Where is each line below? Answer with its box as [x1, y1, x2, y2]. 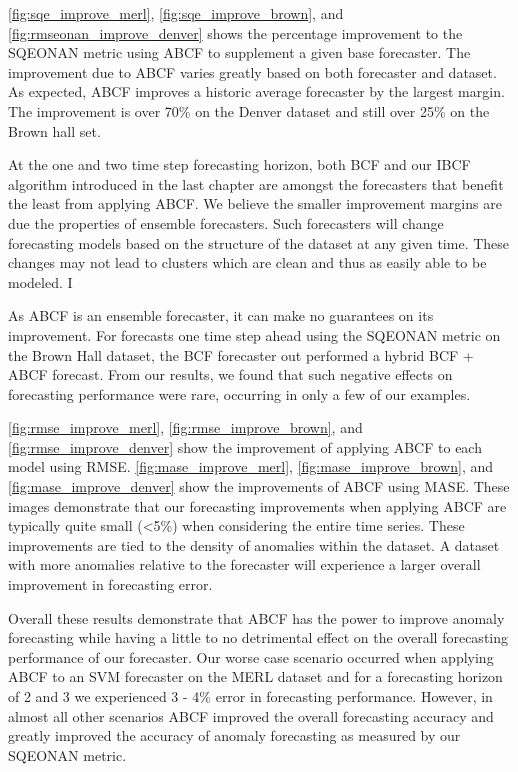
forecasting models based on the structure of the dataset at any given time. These [8, 232, 510, 253]
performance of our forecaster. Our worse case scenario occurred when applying [8, 646, 494, 667]
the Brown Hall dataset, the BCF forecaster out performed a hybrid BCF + [8, 344, 474, 365]
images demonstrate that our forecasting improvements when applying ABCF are [8, 495, 507, 516]
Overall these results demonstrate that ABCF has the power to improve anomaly [8, 607, 505, 628]
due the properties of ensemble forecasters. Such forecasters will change [8, 212, 444, 233]
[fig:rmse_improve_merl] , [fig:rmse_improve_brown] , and [8, 417, 363, 438]
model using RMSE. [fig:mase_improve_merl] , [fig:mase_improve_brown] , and [8, 456, 493, 477]
